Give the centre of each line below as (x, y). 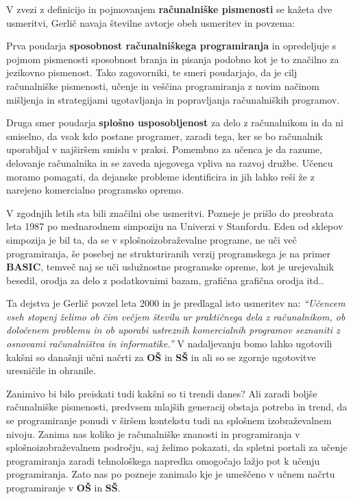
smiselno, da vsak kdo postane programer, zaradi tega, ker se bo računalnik (165, 136)
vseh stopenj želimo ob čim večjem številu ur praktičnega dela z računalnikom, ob (176, 316)
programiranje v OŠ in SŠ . (63, 487)
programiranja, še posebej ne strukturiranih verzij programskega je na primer (169, 253)
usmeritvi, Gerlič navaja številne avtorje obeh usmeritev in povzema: (151, 22)
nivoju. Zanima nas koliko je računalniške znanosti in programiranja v (153, 433)
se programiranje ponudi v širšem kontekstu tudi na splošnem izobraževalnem (169, 420)
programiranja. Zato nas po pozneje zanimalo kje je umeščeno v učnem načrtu (171, 474)
